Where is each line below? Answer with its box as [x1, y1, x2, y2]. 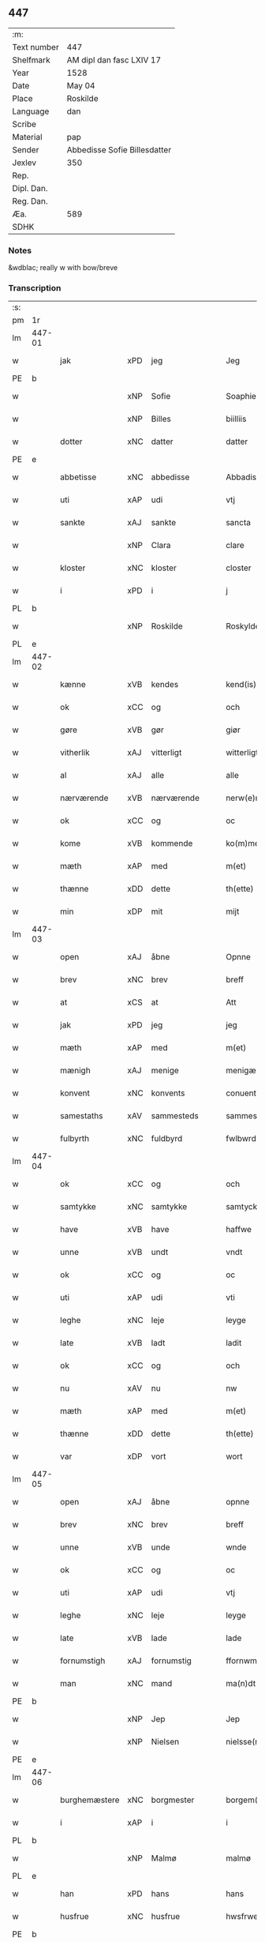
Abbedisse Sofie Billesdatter [66, 144, 172, 155]
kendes [151, 679, 179, 690]
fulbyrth [60, 1133, 90, 1144]
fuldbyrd [151, 1133, 183, 1144]
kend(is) [226, 679, 257, 690]
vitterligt [151, 747, 182, 758]
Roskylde [226, 621, 260, 632]
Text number [12, 41, 59, 52]
